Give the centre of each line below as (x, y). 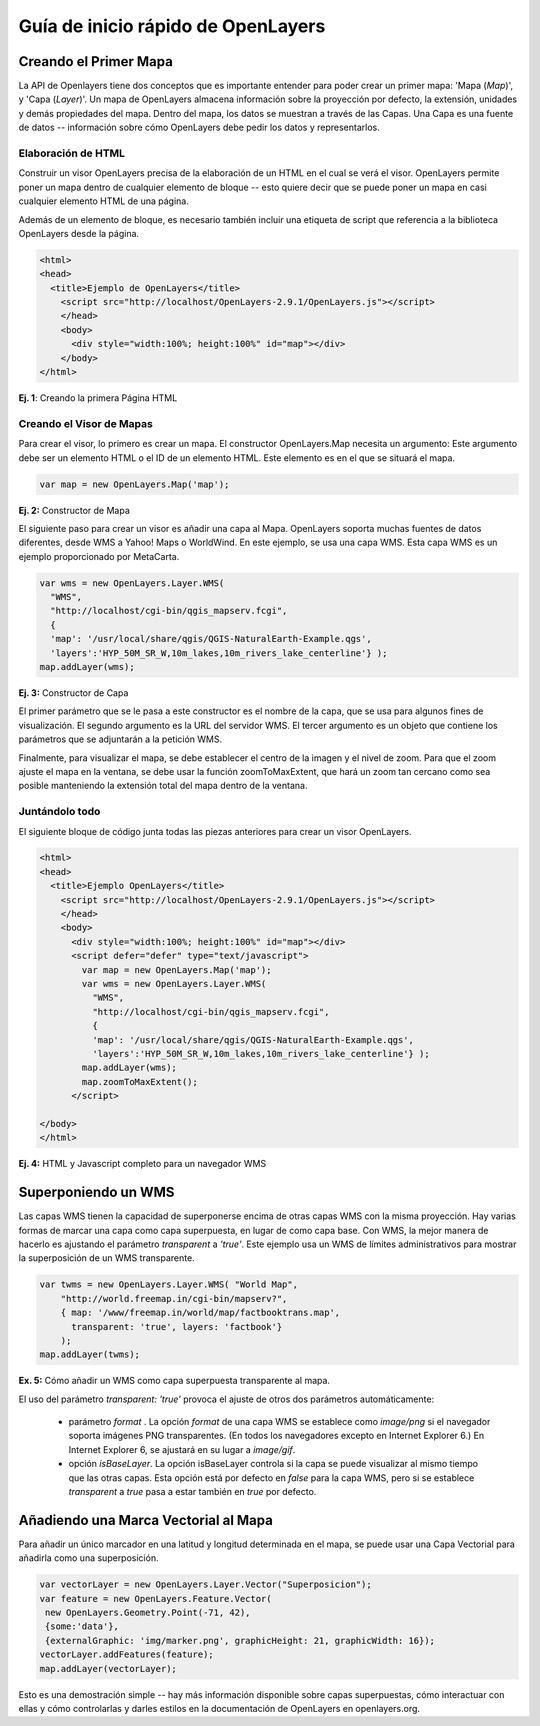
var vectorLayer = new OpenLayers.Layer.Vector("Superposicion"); (205, 1584)
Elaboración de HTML (71, 153)
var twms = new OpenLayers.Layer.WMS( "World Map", (169, 1284)
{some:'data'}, (82, 1626)
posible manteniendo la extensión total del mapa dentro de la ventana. (163, 786)
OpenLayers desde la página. (79, 233)
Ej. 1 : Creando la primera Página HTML (98, 398)
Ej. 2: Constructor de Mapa (74, 510)
